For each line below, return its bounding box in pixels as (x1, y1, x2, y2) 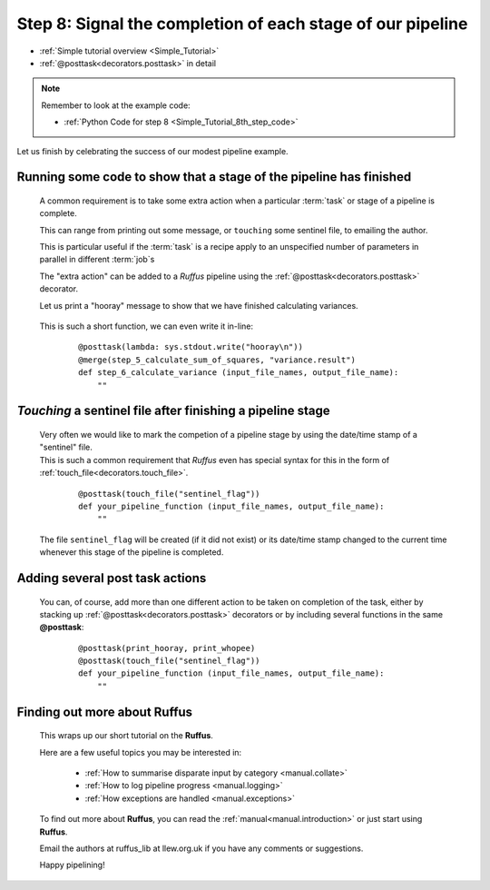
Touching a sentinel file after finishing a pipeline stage (16, 403, 330, 419)
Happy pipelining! (39, 859, 105, 871)
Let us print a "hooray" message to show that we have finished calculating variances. (39, 300, 358, 311)
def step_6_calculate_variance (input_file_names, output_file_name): (78, 368, 399, 378)
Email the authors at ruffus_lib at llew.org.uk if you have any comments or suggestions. (39, 843, 364, 854)
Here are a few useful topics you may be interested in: (39, 747, 242, 757)
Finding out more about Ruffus (16, 704, 193, 719)
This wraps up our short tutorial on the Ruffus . (39, 730, 213, 741)
